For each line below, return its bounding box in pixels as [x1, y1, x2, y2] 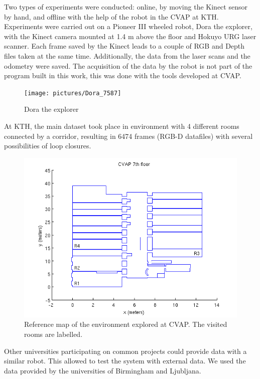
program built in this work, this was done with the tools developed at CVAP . [4, 70, 241, 81]
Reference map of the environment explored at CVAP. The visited [24, 319, 227, 329]
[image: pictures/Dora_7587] [24, 89, 121, 97]
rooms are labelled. [24, 328, 83, 339]
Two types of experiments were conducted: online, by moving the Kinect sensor [4, 2, 247, 12]
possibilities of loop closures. [4, 140, 91, 151]
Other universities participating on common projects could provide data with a [4, 345, 247, 356]
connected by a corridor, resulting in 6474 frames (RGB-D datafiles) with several [4, 130, 253, 141]
